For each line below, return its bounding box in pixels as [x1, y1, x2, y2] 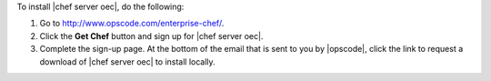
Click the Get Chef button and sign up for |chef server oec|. [39, 30, 264, 41]
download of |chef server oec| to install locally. [39, 56, 215, 67]
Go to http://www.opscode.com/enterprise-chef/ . [39, 18, 225, 29]
